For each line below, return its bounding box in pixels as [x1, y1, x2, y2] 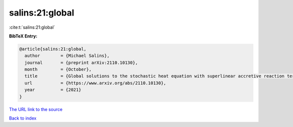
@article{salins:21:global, [19, 46, 86, 52]
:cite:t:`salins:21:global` [9, 24, 56, 30]
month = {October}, [24, 67, 92, 73]
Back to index [9, 115, 37, 121]
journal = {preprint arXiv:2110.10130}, [24, 60, 138, 65]
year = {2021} [24, 87, 82, 92]
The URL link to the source [9, 106, 63, 112]
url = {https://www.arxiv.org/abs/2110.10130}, [24, 80, 167, 86]
